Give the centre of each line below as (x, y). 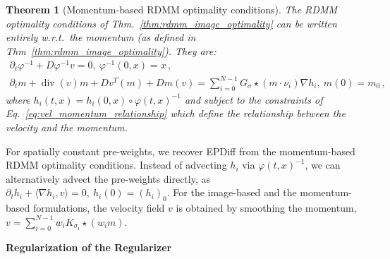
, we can (323, 165)
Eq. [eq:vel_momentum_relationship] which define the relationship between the (176, 113)
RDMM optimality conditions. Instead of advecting (116, 165)
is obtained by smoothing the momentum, (266, 208)
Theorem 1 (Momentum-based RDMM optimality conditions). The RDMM (172, 9)
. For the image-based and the (232, 192)
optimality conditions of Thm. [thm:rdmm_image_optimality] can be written (171, 23)
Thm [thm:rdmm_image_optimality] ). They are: (111, 50)
